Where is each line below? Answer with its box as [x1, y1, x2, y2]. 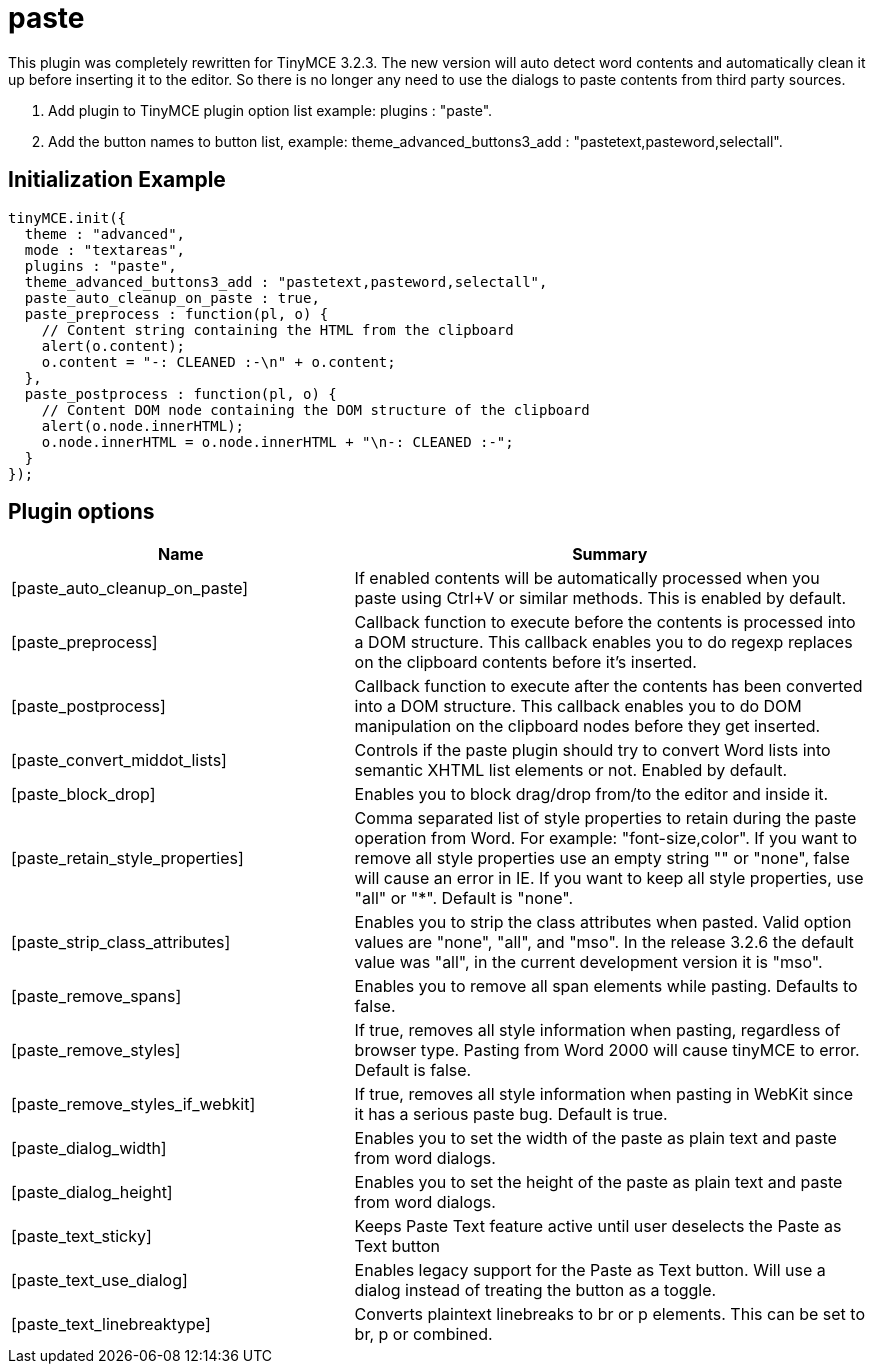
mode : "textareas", [24, 241, 186, 258]
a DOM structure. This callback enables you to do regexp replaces [354, 632, 853, 653]
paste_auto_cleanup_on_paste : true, [24, 289, 320, 306]
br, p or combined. [354, 1324, 493, 1345]
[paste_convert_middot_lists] [11, 750, 227, 771]
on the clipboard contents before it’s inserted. [354, 652, 697, 673]
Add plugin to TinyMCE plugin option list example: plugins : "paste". [48, 101, 493, 119]
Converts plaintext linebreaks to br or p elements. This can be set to [354, 1304, 866, 1325]
